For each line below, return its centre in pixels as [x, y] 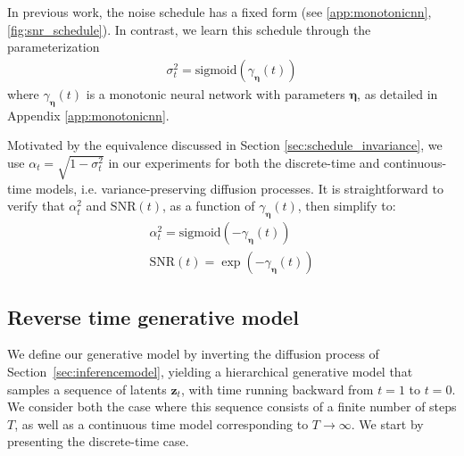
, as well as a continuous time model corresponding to [162, 423]
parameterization [54, 47]
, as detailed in [398, 93]
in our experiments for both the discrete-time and [244, 162]
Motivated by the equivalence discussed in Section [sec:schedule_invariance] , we [225, 145]
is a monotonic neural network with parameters [215, 93]
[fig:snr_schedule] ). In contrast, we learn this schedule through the [189, 29]
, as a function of [208, 206]
